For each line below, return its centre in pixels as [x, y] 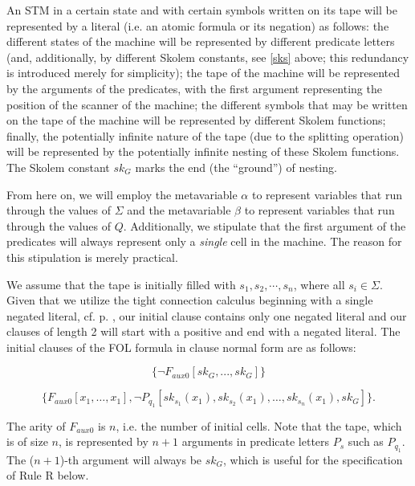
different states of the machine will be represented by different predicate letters [201, 41]
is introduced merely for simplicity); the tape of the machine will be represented [203, 73]
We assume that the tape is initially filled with [121, 284]
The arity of [36, 425]
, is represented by [103, 441]
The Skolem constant [58, 167]
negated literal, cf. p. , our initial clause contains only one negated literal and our [207, 315]
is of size [27, 441]
